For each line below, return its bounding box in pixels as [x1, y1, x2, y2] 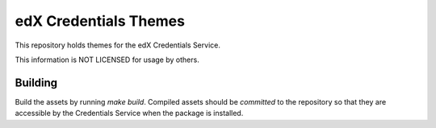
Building [15, 76, 58, 89]
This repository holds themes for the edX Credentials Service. [15, 40, 221, 50]
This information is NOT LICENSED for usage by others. [15, 55, 199, 64]
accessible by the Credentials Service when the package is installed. [15, 109, 244, 118]
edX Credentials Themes [15, 12, 186, 30]
